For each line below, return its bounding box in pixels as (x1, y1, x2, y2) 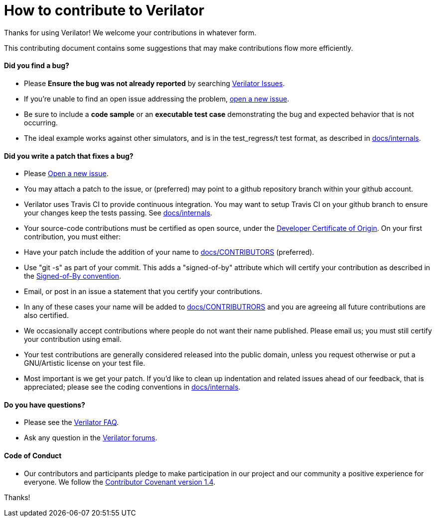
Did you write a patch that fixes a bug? (4, 151, 134, 160)
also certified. (24, 311, 69, 320)
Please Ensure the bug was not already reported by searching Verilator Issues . (24, 79, 285, 88)
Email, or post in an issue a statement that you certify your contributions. (24, 287, 262, 296)
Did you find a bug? (4, 61, 69, 70)
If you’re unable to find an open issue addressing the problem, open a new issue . (24, 94, 290, 103)
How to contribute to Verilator (4, 2, 204, 19)
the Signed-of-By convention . (24, 272, 122, 281)
